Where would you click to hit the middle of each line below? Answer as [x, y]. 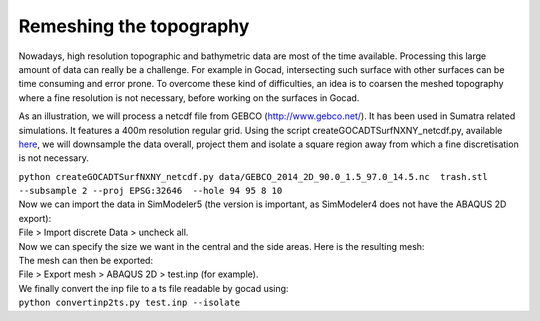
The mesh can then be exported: [86, 261]
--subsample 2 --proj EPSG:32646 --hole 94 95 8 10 [150, 191]
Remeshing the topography [134, 26]
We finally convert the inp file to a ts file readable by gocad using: [153, 288]
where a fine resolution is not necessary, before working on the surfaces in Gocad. [189, 97]
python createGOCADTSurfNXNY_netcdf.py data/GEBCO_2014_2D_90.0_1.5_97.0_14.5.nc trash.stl [253, 176]
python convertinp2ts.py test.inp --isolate [129, 303]
